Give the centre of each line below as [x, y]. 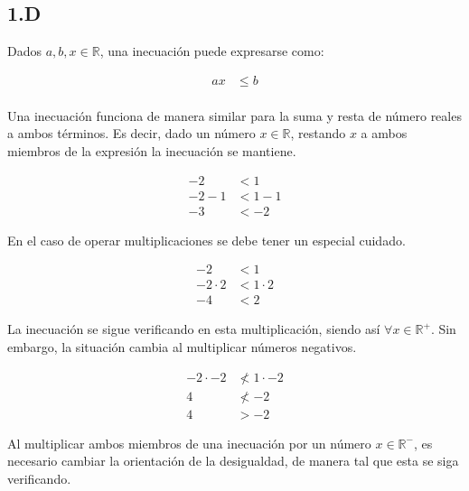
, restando [318, 133]
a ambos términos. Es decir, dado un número [131, 133]
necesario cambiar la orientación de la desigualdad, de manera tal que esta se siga [233, 461]
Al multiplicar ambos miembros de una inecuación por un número [189, 443]
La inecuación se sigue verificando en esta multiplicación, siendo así [194, 329]
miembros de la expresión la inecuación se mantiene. [152, 151]
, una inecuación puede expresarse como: [212, 51]
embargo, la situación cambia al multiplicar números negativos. [182, 347]
